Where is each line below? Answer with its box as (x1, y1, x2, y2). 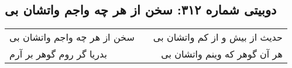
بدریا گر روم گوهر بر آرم (9, 47, 107, 61)
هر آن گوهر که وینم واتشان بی (161, 47, 283, 61)
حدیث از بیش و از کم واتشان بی (153, 30, 283, 44)
